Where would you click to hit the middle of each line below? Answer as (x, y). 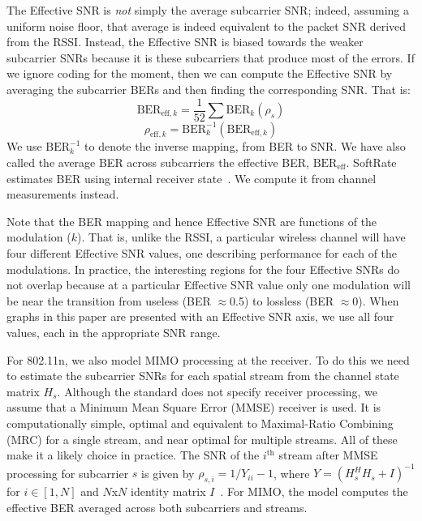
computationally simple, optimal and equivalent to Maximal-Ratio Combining (200, 423)
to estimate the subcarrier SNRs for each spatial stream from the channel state (203, 376)
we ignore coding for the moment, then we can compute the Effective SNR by (200, 73)
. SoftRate (371, 162)
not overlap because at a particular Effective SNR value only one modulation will (209, 285)
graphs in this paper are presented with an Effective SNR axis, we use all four (200, 316)
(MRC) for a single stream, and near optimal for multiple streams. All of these (202, 439)
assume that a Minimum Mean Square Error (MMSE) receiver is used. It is (194, 407)
